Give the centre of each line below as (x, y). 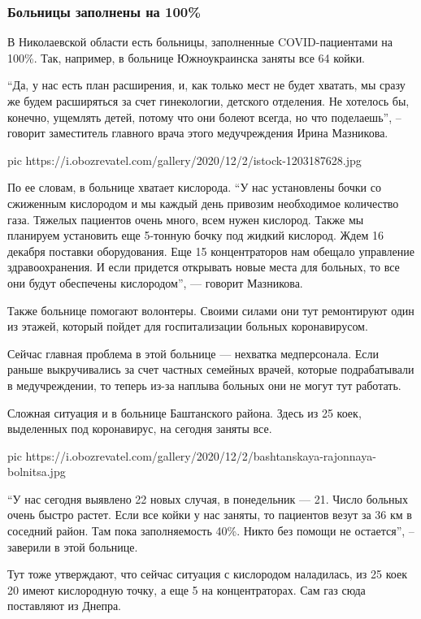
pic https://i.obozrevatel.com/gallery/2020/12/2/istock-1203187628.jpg (184, 160)
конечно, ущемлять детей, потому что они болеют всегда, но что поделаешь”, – (204, 117)
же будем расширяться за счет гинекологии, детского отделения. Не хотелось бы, (208, 101)
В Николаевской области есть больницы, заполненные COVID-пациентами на (200, 42)
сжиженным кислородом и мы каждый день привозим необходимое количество (203, 203)
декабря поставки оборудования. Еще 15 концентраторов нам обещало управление (211, 251)
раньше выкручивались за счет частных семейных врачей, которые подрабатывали (211, 369)
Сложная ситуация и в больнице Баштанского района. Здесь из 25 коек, (184, 412)
